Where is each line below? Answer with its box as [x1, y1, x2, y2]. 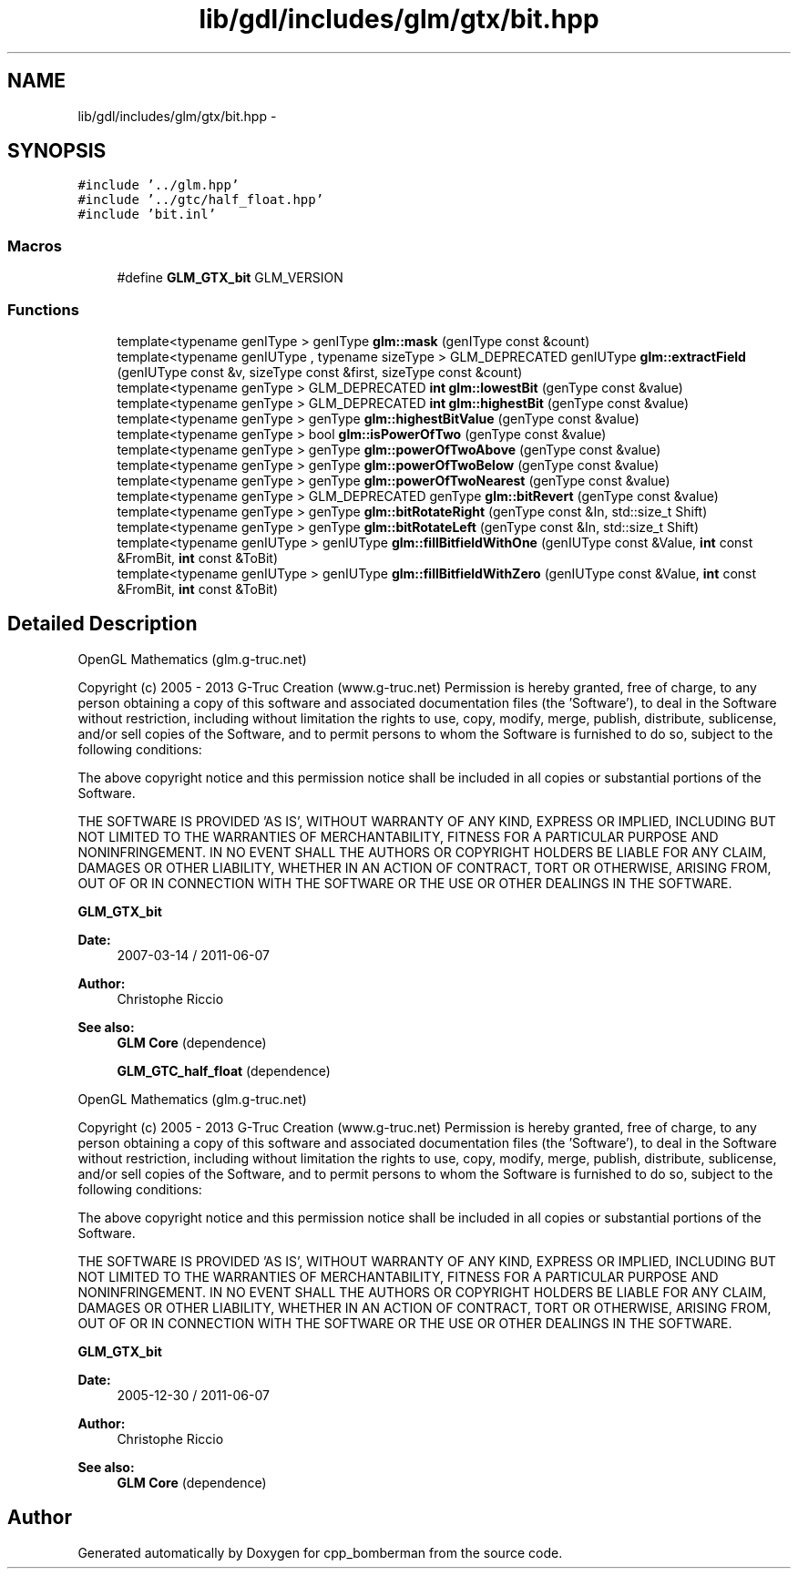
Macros [7, 236, 62, 255]
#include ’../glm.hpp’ [77, 178, 240, 193]
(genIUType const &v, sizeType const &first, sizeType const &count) [117, 363, 523, 380]
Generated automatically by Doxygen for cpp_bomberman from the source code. [77, 1544, 563, 1561]
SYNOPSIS [7, 139, 107, 163]
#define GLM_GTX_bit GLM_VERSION [117, 270, 343, 286]
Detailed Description [7, 612, 198, 636]
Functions [7, 300, 79, 319]
